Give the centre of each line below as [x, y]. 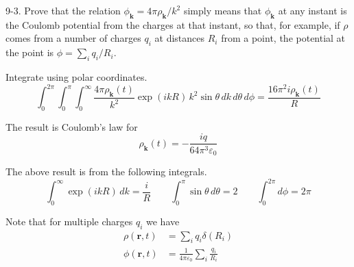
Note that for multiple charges [69, 221]
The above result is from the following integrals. [106, 171]
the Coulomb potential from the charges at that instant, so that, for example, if [173, 24]
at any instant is [312, 10]
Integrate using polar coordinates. [76, 76]
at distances [180, 38]
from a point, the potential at [283, 38]
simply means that [223, 10]
